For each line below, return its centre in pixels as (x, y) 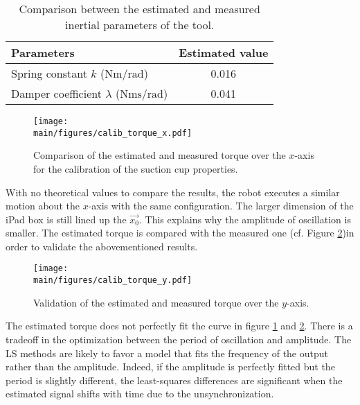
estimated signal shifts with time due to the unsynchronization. (140, 394)
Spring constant (49, 73)
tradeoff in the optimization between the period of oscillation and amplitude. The (179, 339)
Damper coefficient (56, 93)
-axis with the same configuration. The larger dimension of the (221, 206)
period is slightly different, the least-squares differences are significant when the (174, 380)
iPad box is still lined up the (66, 219)
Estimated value (224, 52)
